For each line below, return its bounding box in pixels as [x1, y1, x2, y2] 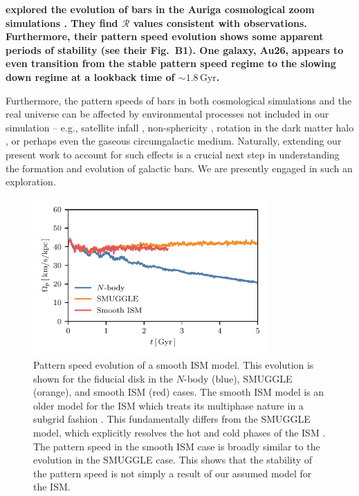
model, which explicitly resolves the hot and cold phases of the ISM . [33, 425, 326, 440]
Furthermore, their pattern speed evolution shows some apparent [6, 29, 324, 44]
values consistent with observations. [133, 15, 307, 30]
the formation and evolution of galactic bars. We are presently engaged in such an [6, 160, 353, 175]
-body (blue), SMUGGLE [183, 371, 293, 385]
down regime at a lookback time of [6, 69, 175, 84]
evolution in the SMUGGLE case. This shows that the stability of [33, 452, 313, 467]
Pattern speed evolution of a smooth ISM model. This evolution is [33, 358, 314, 372]
